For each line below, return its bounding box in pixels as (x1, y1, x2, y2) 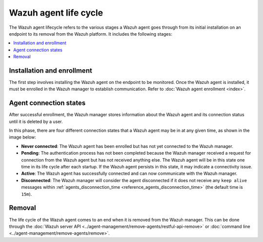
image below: (9, 134, 36, 140)
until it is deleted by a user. (9, 119, 63, 124)
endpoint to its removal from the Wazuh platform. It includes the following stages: (9, 31, 172, 37)
